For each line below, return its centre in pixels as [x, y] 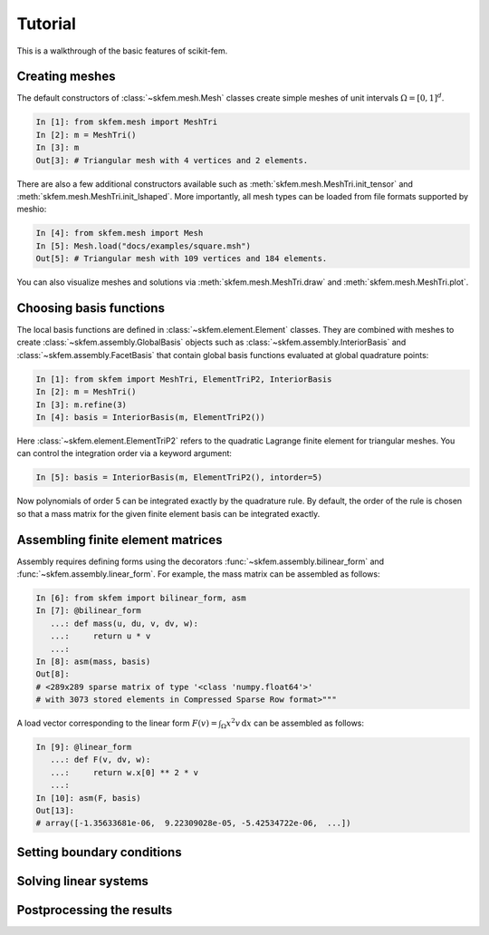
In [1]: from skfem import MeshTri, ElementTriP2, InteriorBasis [184, 379]
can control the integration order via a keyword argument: [125, 453]
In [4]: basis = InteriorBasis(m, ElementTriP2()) [151, 417]
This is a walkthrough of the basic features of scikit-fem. [122, 51]
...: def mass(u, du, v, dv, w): [125, 623]
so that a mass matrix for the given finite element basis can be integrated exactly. [168, 513]
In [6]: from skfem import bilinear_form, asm [141, 598]
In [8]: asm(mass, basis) [93, 661]
